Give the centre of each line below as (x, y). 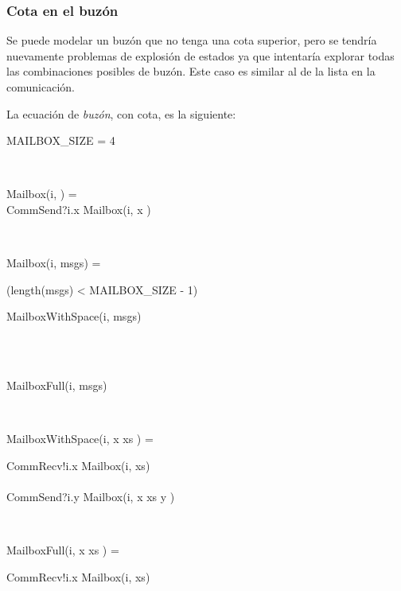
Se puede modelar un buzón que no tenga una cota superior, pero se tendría (192, 40)
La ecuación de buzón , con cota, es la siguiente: (121, 113)
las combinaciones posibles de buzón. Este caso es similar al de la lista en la (191, 71)
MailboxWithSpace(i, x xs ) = (80, 439)
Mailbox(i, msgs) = (54, 263)
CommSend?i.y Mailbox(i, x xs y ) (91, 497)
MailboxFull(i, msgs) (57, 385)
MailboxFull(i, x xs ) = (63, 550)
